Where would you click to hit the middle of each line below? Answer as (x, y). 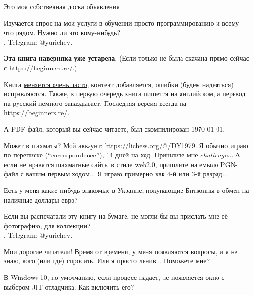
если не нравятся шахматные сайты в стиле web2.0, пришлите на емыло (111, 164)
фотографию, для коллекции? (47, 225)
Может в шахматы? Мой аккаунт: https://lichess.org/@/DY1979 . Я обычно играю (126, 145)
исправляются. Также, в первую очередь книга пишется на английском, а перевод (125, 94)
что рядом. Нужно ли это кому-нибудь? (62, 32)
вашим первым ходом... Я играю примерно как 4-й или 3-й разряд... (127, 174)
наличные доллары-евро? (41, 200)
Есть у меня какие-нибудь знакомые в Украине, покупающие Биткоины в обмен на (126, 190)
